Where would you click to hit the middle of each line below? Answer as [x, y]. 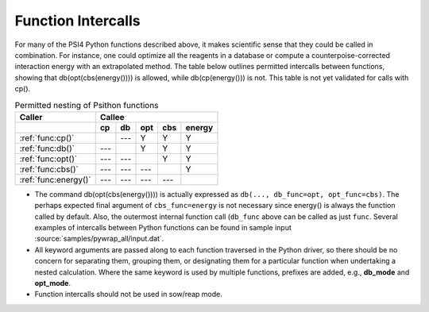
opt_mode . [53, 283]
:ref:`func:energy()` [55, 179]
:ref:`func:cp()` [47, 137]
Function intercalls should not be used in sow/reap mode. [128, 295]
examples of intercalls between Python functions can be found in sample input [163, 228]
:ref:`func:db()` [47, 148]
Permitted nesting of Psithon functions [87, 105]
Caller [31, 117]
